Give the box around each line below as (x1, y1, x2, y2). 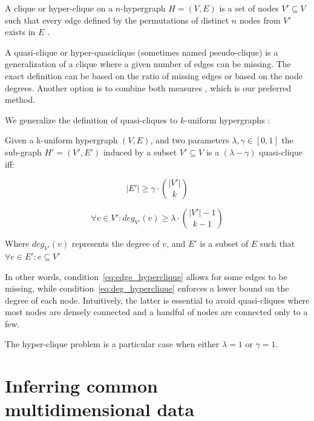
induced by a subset (103, 145, 177, 158)
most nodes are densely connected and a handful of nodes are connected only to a (5, 305, 308, 318)
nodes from (239, 13, 281, 26)
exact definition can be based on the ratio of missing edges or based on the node (5, 69, 303, 82)
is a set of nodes (219, 2, 279, 14)
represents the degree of (71, 237, 160, 250)
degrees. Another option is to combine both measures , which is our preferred (5, 81, 292, 94)
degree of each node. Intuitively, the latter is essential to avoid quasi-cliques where (5, 293, 310, 306)
